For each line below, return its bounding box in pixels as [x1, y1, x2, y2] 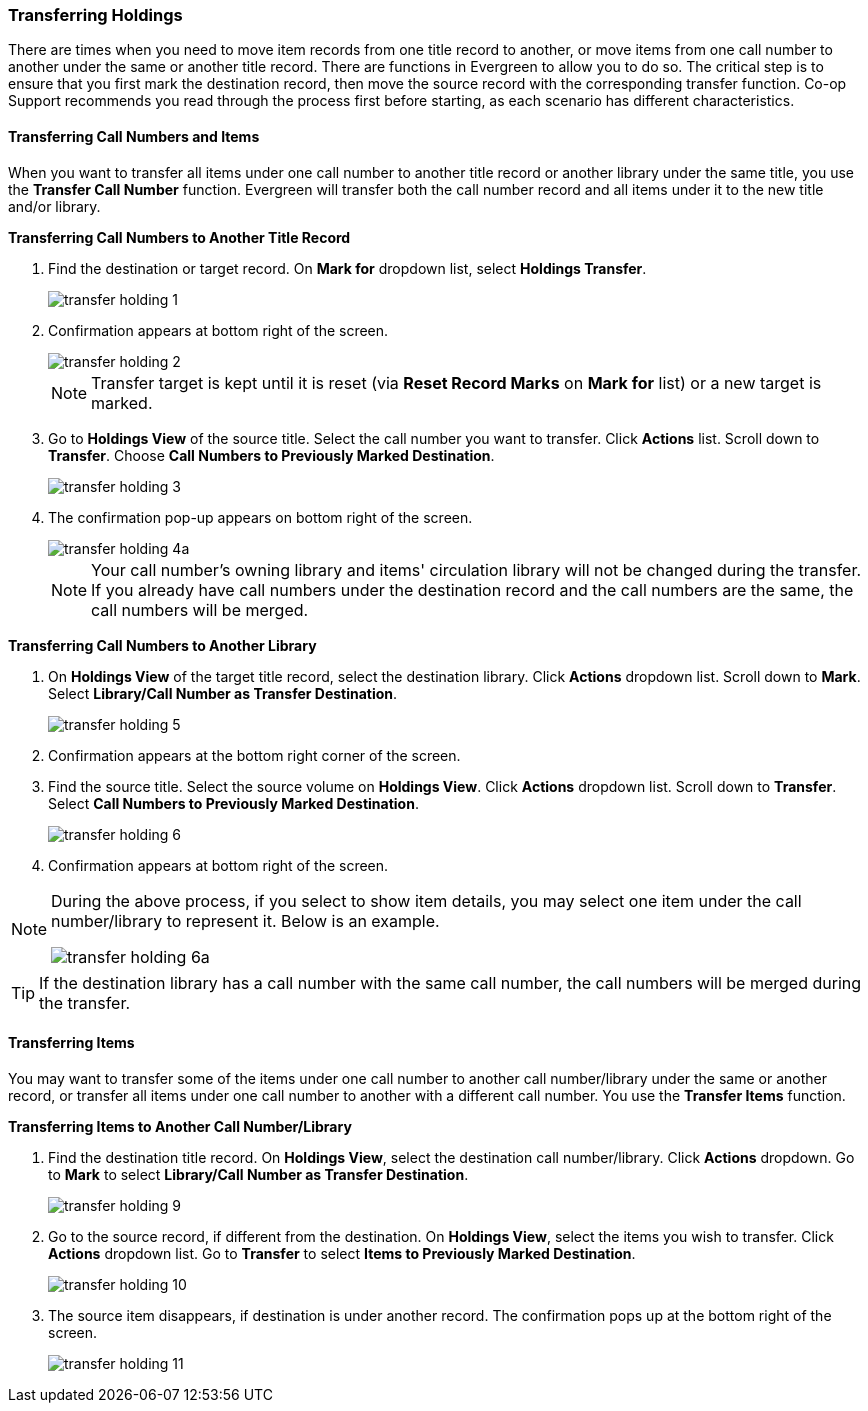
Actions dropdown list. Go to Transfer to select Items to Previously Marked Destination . [48, 1244, 636, 1262]
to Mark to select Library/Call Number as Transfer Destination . [48, 1165, 469, 1183]
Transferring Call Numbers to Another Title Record [8, 228, 351, 246]
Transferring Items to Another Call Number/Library [8, 1117, 352, 1135]
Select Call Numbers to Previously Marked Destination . [48, 794, 419, 812]
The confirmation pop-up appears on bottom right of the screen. [48, 508, 473, 526]
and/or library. [8, 197, 101, 215]
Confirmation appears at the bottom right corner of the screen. [48, 746, 461, 764]
